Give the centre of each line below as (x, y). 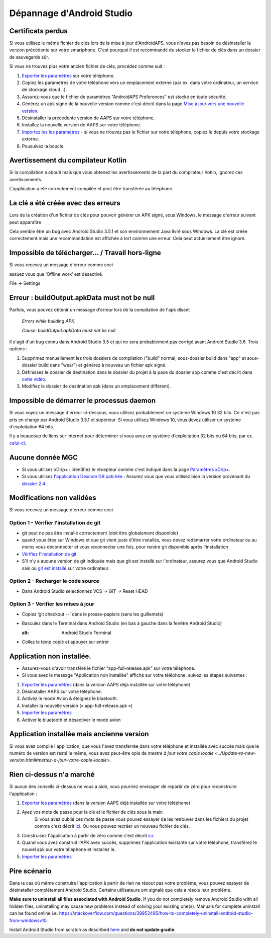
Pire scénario (30, 871)
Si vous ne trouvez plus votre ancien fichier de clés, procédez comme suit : (87, 66)
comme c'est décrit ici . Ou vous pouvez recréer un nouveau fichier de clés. (112, 826)
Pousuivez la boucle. (43, 146)
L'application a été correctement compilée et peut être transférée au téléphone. (91, 189)
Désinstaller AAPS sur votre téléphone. (62, 691)
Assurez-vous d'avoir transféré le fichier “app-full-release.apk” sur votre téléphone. (109, 668)
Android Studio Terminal (86, 633)
